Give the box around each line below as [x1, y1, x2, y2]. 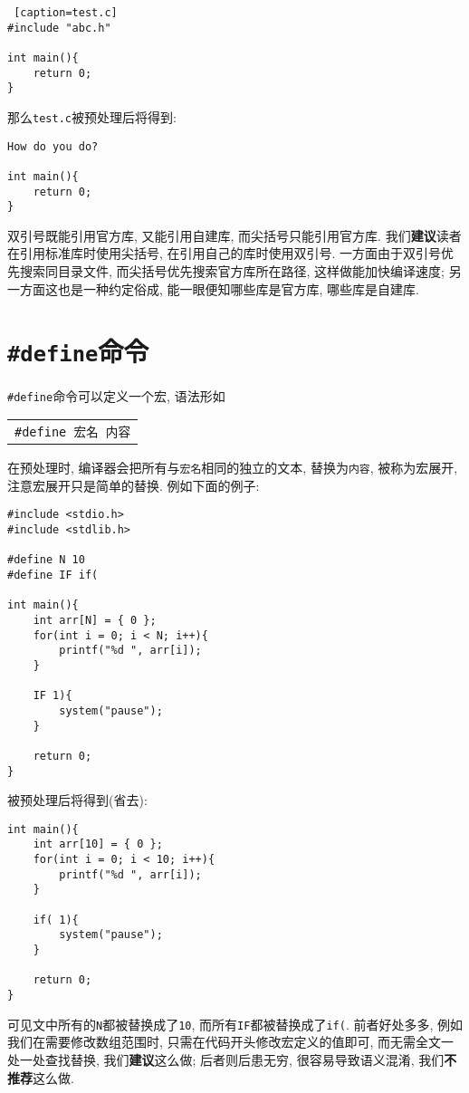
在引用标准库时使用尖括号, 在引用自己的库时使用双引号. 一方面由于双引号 [7, 244, 442, 263]
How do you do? [7, 139, 99, 153]
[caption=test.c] [14, 6, 118, 19]
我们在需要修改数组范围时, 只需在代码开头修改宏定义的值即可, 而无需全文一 [7, 1032, 455, 1051]
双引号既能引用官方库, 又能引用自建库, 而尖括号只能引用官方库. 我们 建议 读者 [7, 225, 462, 244]
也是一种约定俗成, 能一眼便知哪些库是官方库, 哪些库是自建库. [57, 279, 419, 298]
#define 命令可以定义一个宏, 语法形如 [7, 386, 225, 405]
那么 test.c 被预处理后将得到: [7, 107, 177, 126]
